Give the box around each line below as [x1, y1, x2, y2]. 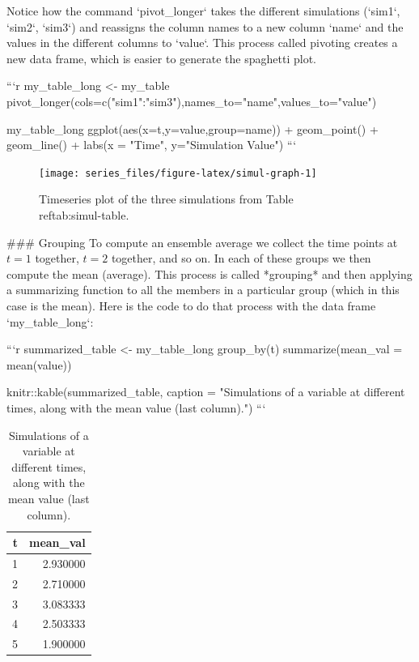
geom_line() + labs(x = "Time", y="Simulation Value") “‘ [6, 136, 297, 153]
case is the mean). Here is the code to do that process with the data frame [6, 297, 376, 314]
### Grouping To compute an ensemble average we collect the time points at [6, 233, 398, 250]
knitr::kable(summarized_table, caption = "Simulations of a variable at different [6, 383, 405, 400]
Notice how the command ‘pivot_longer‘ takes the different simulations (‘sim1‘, [6, 2, 400, 19]
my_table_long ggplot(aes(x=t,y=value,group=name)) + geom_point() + [6, 120, 379, 137]
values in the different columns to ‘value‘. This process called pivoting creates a [6, 34, 398, 51]
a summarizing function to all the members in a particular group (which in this [6, 281, 400, 298]
